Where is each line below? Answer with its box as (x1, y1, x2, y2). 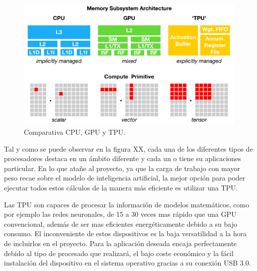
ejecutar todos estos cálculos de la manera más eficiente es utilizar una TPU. (4, 182, 238, 193)
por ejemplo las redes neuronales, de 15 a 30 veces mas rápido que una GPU (4, 209, 237, 219)
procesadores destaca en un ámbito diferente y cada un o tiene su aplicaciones (4, 153, 241, 164)
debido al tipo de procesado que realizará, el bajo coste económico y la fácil (4, 248, 234, 258)
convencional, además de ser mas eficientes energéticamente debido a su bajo (4, 218, 237, 229)
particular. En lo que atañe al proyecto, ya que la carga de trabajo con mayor (4, 163, 240, 173)
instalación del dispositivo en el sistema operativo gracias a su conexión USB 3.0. (4, 258, 251, 268)
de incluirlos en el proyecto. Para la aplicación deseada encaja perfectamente (4, 238, 237, 249)
